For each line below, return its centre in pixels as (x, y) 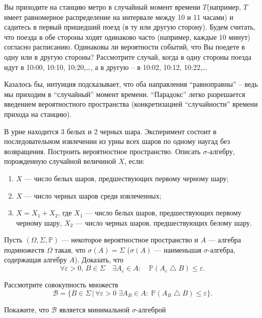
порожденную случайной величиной (60, 161)
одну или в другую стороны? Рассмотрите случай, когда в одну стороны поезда (128, 56)
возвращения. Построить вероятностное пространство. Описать (102, 151)
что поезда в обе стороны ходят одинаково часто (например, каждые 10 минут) (127, 36)
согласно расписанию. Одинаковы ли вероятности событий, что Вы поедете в (125, 47)
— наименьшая (178, 249)
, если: (134, 161)
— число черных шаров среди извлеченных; (93, 195)
